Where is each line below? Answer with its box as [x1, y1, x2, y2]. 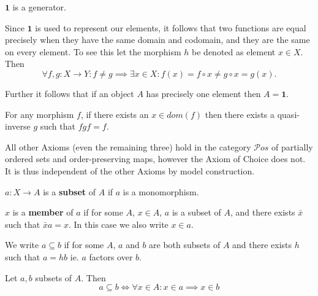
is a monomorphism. [123, 185, 199, 198]
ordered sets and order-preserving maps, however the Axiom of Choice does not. [5, 152, 306, 165]
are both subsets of [149, 238, 221, 251]
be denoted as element [192, 45, 276, 58]
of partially [271, 140, 313, 153]
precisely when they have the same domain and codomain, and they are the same [5, 33, 310, 46]
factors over [89, 250, 133, 263]
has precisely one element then [146, 87, 261, 99]
